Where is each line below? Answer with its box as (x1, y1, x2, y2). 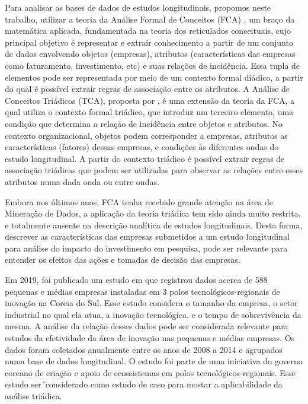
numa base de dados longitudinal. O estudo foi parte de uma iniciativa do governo (5, 355, 303, 367)
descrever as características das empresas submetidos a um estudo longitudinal (5, 230, 290, 243)
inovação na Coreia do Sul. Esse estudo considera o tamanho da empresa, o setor (5, 297, 298, 309)
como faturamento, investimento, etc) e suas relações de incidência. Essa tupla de (5, 59, 300, 71)
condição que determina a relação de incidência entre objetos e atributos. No (5, 117, 283, 129)
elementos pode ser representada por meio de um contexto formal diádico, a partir (5, 71, 303, 83)
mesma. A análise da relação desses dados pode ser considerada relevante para (5, 320, 288, 332)
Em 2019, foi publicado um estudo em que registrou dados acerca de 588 (5, 273, 268, 286)
